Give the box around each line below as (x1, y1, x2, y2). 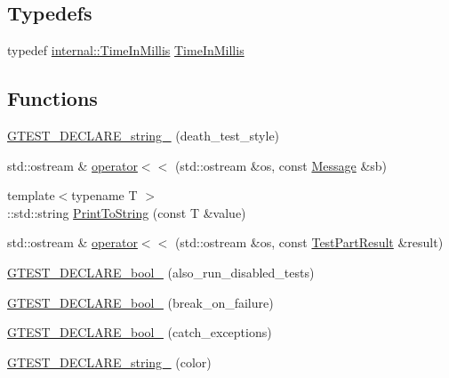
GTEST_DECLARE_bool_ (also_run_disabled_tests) (7, 262, 315, 281)
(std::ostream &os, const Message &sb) (174, 156, 388, 174)
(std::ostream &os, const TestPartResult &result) (174, 233, 444, 252)
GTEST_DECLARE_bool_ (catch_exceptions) (7, 323, 272, 342)
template (7, 186, 55, 205)
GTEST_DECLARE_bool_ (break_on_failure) (7, 293, 274, 311)
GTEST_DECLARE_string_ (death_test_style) (7, 126, 280, 144)
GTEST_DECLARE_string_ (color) (7, 352, 212, 371)
